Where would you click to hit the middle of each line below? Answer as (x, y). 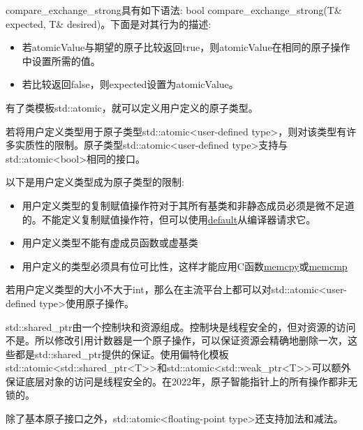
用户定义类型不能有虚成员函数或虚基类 (110, 243)
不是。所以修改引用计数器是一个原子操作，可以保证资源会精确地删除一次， (177, 340)
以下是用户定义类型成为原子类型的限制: (95, 182)
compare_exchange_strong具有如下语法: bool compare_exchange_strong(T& (174, 10)
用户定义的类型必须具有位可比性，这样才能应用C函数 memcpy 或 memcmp (185, 266)
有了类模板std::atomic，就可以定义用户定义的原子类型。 (132, 107)
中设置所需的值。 (61, 60)
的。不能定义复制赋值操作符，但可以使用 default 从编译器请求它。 (169, 219)
